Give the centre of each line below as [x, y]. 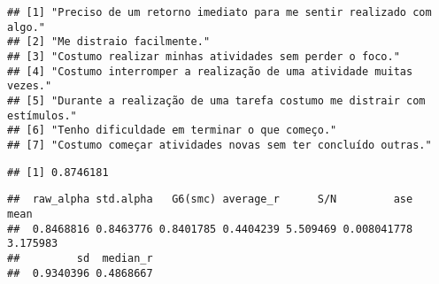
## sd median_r [80, 258]
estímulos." [42, 115]
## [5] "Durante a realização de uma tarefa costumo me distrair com [216, 100]
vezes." [30, 86]
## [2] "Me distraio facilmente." [109, 42]
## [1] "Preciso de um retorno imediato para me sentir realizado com [219, 12]
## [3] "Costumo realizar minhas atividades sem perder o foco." [204, 56]
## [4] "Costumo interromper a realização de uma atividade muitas [210, 71]
